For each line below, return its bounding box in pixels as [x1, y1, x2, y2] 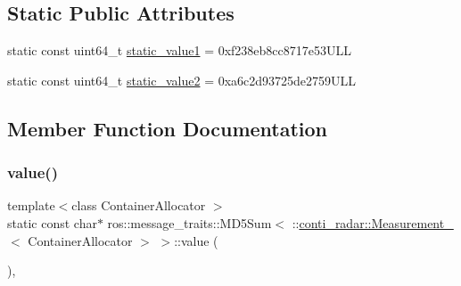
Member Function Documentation [7, 114, 328, 142]
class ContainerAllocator [71, 196, 206, 215]
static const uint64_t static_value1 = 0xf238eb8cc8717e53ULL [7, 41, 352, 60]
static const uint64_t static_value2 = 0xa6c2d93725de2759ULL [7, 70, 357, 89]
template [7, 196, 55, 215]
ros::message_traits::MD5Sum [107, 213, 272, 232]
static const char [7, 213, 97, 232]
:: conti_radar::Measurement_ [292, 213, 454, 232]
